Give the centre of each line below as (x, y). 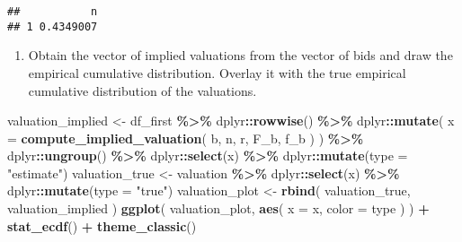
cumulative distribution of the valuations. (142, 90)
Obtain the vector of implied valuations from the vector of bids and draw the (240, 55)
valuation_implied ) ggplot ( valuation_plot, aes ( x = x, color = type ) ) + (218, 208)
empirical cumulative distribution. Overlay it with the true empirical (217, 72)
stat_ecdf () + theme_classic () (102, 225)
